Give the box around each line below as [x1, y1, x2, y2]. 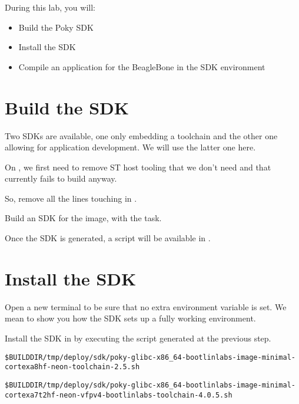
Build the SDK [5, 95, 129, 119]
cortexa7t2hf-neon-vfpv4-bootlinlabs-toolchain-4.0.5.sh [5, 390, 232, 399]
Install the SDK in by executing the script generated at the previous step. [5, 331, 271, 344]
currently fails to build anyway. [5, 172, 117, 185]
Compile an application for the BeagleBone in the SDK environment [18, 60, 265, 73]
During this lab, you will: [5, 1, 95, 13]
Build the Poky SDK [18, 21, 94, 33]
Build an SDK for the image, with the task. [5, 212, 162, 224]
